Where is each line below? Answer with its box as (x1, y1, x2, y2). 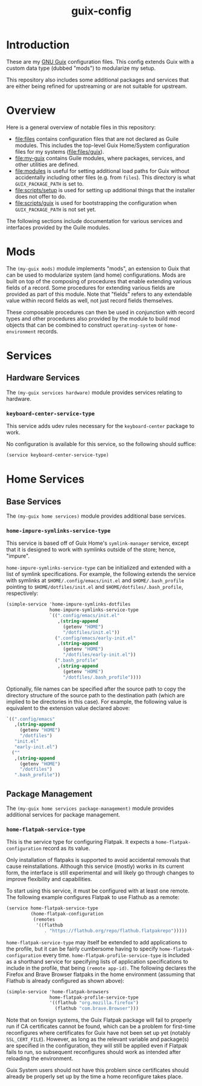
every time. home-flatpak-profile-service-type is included (43, 951, 190, 959)
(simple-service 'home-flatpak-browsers (6, 988, 110, 995)
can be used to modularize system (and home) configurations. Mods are (6, 271, 186, 278)
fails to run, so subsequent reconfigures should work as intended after (6, 1049, 181, 1056)
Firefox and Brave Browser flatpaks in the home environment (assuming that (6, 970, 195, 978)
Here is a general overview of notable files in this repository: (6, 124, 156, 131)
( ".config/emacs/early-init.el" (54, 635, 136, 641)
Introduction (6, 38, 70, 52)
